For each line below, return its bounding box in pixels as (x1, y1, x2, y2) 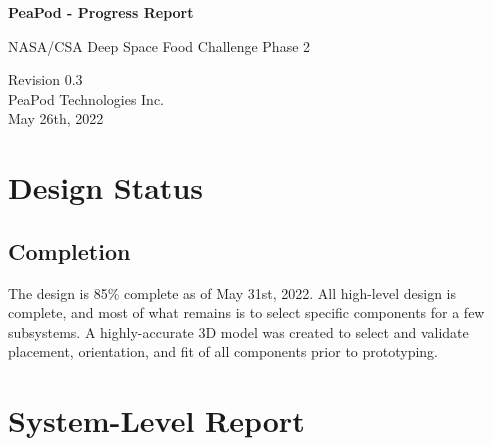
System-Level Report (8, 400, 305, 441)
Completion (8, 235, 131, 266)
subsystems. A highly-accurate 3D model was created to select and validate (8, 321, 469, 342)
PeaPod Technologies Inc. (8, 88, 165, 109)
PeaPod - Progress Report (8, 2, 194, 22)
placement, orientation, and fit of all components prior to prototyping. (8, 341, 439, 362)
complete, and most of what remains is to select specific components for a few (8, 302, 485, 323)
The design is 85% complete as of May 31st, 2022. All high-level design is (8, 282, 457, 303)
